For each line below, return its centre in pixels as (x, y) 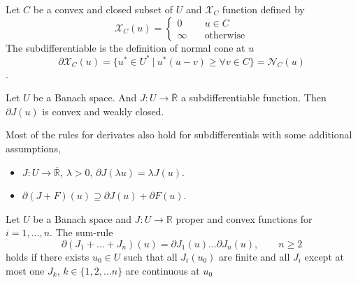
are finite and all (255, 257)
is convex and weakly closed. (103, 111)
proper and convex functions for (244, 218)
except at (324, 257)
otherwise (225, 35)
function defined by (263, 9)
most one (25, 270)
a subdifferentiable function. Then (253, 97)
